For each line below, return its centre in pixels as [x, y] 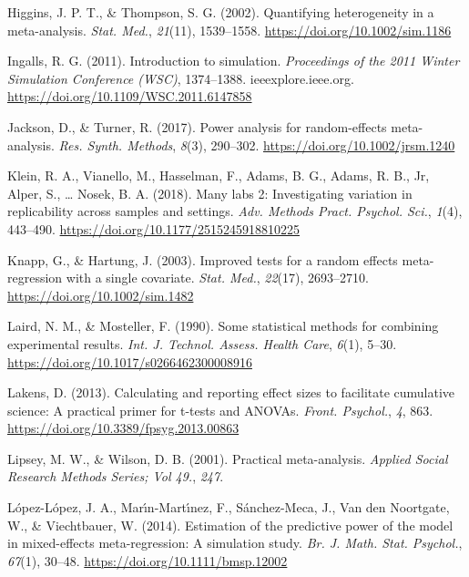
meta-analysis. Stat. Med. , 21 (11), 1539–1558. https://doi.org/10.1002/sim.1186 [229, 30]
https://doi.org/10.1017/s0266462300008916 [130, 361]
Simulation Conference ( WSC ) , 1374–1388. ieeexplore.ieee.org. [181, 78]
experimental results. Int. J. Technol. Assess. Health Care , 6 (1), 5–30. [202, 343]
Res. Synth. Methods [116, 144]
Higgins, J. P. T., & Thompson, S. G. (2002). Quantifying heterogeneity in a [221, 12]
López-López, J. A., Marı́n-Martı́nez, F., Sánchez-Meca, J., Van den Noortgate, [229, 507]
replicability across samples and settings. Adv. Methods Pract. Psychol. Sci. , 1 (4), [235, 211]
